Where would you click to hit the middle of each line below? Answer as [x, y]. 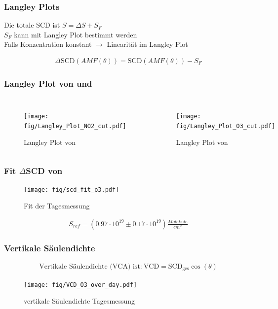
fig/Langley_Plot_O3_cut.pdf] [226, 126]
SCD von [44, 171]
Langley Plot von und [48, 83]
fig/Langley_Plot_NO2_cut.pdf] [75, 126]
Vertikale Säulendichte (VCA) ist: [91, 266]
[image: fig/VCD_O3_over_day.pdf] [80, 285]
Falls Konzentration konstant [48, 44]
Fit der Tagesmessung [57, 206]
